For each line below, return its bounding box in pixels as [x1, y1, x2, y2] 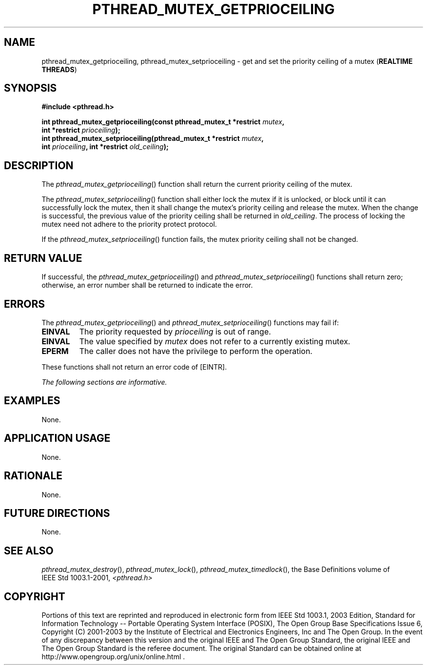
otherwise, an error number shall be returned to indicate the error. [41, 281, 253, 290]
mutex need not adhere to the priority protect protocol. [41, 220, 217, 229]
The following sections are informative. [41, 377, 167, 386]
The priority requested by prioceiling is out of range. [79, 326, 271, 336]
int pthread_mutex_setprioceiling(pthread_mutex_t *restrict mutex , [41, 134, 264, 143]
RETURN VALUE [4, 252, 82, 264]
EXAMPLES [4, 394, 60, 407]
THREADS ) [41, 65, 77, 74]
